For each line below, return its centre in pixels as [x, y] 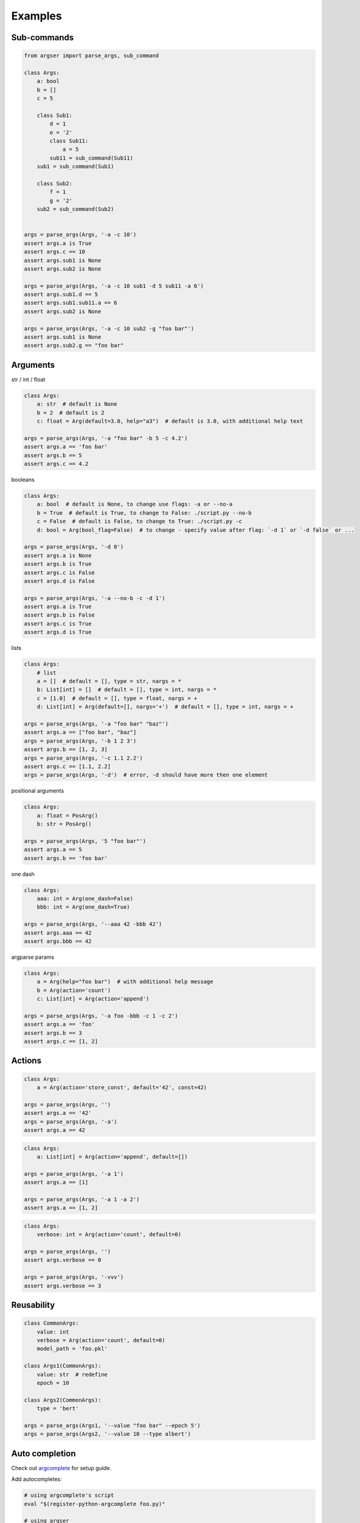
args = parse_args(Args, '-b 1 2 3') [80, 741]
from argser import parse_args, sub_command [92, 56]
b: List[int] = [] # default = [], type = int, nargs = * [127, 690]
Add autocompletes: [36, 1479]
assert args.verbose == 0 [63, 1260]
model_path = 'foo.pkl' [72, 1349]
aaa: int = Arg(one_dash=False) [85, 898]
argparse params [33, 957]
